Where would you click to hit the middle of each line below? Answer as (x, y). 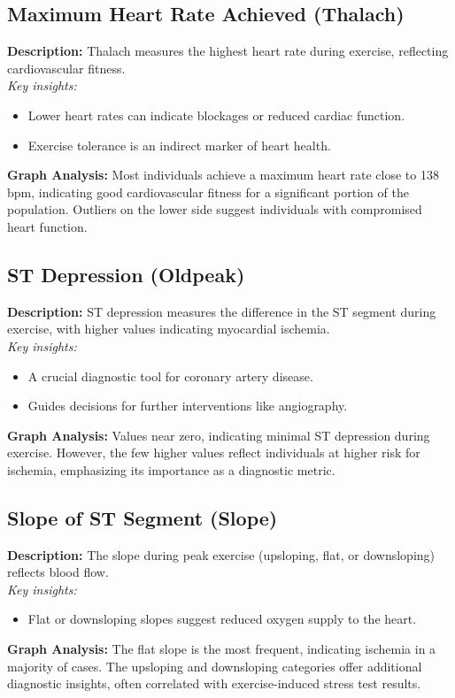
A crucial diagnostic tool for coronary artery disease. (170, 376)
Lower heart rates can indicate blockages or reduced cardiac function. (216, 115)
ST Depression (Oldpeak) (126, 274)
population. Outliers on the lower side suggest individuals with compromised (215, 209)
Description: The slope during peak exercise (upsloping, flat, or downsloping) (221, 554)
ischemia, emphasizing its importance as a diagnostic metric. (171, 469)
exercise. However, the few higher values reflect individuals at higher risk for (214, 453)
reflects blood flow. (58, 572)
